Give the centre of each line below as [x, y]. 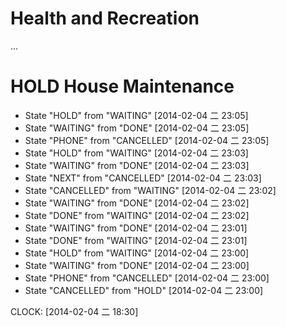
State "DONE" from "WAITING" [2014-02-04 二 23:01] [136, 240]
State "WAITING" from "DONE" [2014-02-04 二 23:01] [136, 228]
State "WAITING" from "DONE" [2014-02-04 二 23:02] [137, 203]
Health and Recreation [105, 18]
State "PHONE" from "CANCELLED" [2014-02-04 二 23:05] [147, 140]
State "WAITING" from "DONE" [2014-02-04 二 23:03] [137, 165]
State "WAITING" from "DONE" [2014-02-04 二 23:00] [137, 265]
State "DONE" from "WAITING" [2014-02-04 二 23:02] [137, 215]
